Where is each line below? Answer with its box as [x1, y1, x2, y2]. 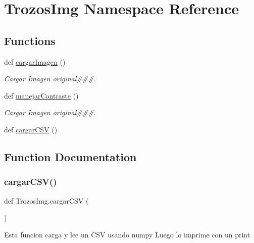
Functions [4, 32, 56, 48]
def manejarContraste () [4, 90, 79, 101]
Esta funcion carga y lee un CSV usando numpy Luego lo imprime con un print [4, 229, 250, 239]
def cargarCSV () [4, 124, 58, 134]
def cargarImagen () [4, 56, 66, 67]
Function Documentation [4, 149, 137, 164]
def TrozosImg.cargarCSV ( [4, 195, 89, 206]
